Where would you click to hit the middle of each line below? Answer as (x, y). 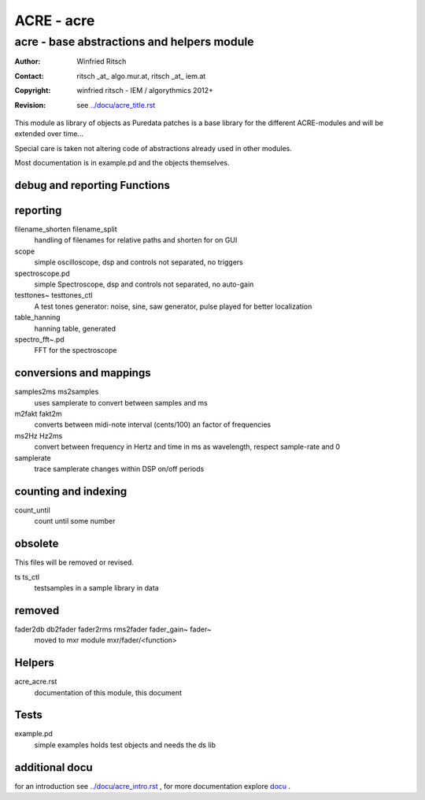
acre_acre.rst (36, 682)
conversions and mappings (83, 373)
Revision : (30, 105)
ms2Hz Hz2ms (39, 435)
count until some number (75, 521)
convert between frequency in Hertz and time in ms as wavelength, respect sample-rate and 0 (187, 447)
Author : (28, 61)
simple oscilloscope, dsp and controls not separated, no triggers (139, 262)
